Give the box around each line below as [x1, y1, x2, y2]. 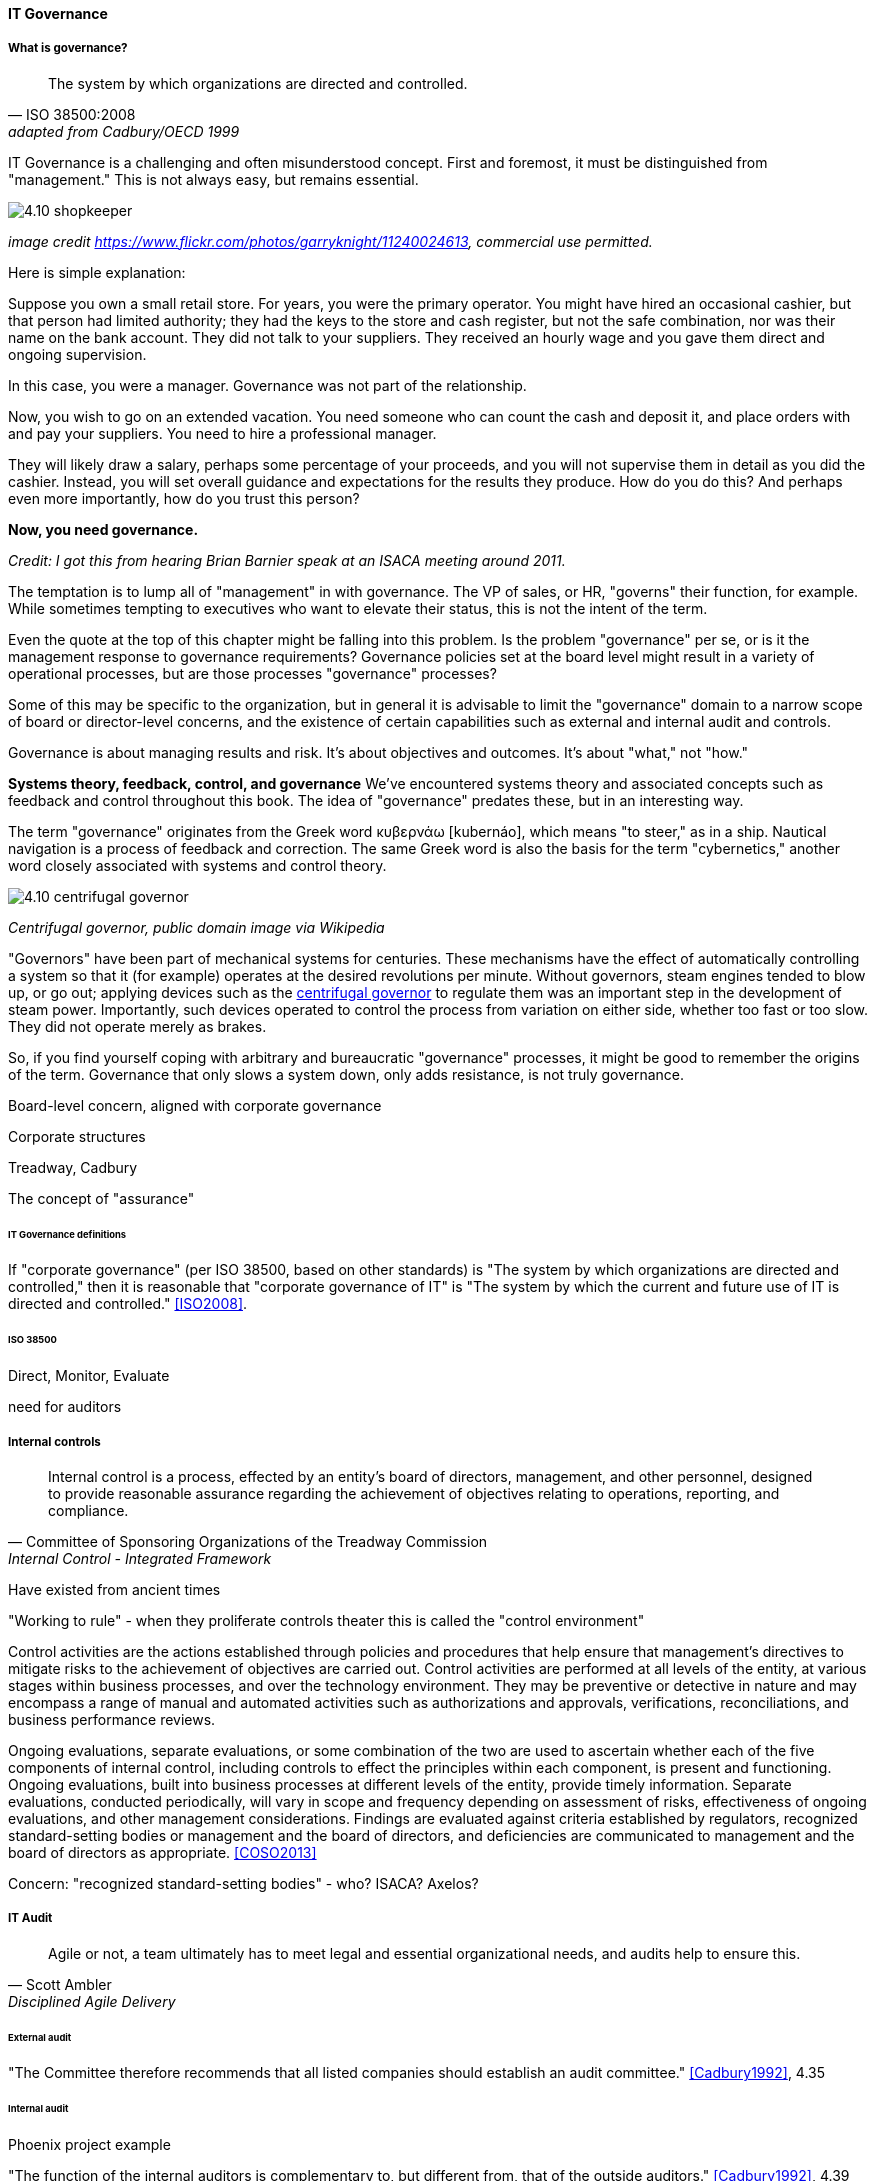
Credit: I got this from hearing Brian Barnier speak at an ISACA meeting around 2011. [8, 551, 566, 569]
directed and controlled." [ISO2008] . [8, 1295, 248, 1313]
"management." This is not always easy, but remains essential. [8, 170, 419, 188]
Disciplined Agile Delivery [8, 1992, 176, 2010]
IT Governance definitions [8, 1228, 127, 1240]
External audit [8, 2031, 72, 2043]
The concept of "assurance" [8, 1189, 195, 1207]
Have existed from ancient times [8, 1580, 221, 1598]
